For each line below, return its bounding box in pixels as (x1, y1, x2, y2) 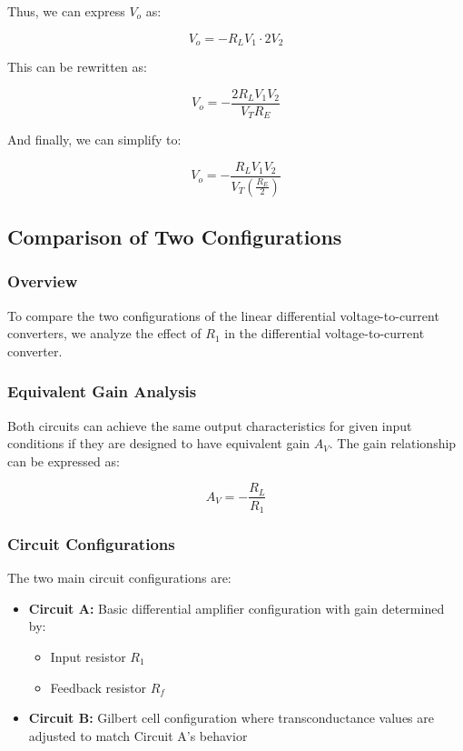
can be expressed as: (7, 451, 120, 470)
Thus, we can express (7, 2, 125, 20)
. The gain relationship (329, 434, 457, 453)
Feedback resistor (50, 677, 147, 696)
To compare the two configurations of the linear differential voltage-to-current (7, 305, 439, 325)
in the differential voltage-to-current (224, 324, 425, 343)
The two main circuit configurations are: (7, 568, 231, 587)
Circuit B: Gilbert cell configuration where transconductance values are (28, 708, 434, 727)
